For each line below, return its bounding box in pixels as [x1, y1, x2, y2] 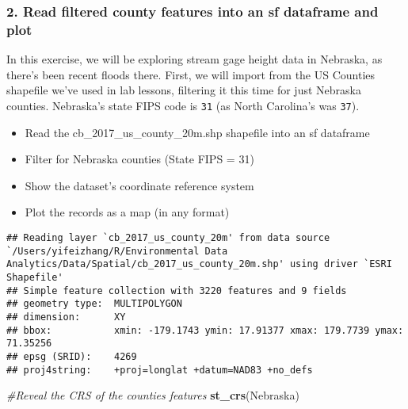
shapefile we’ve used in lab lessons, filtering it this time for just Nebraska [6, 82, 361, 98]
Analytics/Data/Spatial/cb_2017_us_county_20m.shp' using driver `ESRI [6, 258, 392, 270]
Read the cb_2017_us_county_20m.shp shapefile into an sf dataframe [25, 124, 370, 140]
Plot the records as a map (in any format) [25, 204, 230, 220]
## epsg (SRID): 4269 [6, 350, 137, 362]
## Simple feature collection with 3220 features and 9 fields [6, 285, 347, 296]
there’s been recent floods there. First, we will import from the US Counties [6, 66, 376, 82]
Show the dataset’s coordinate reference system [25, 177, 254, 193]
